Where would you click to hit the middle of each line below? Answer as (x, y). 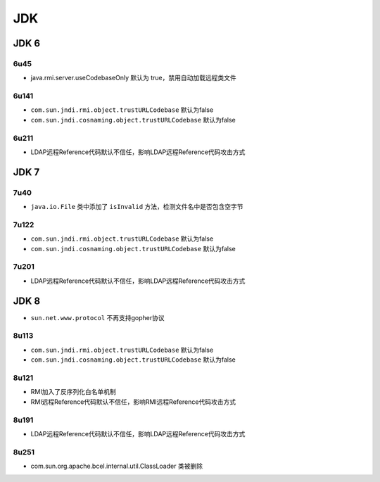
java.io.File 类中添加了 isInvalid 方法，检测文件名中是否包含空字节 (137, 207)
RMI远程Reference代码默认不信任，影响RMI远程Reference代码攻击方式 (133, 402)
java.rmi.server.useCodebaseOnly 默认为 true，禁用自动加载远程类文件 (133, 78)
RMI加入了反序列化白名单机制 (73, 392)
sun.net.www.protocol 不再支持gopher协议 (97, 317)
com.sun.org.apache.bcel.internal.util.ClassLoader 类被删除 (117, 466)
